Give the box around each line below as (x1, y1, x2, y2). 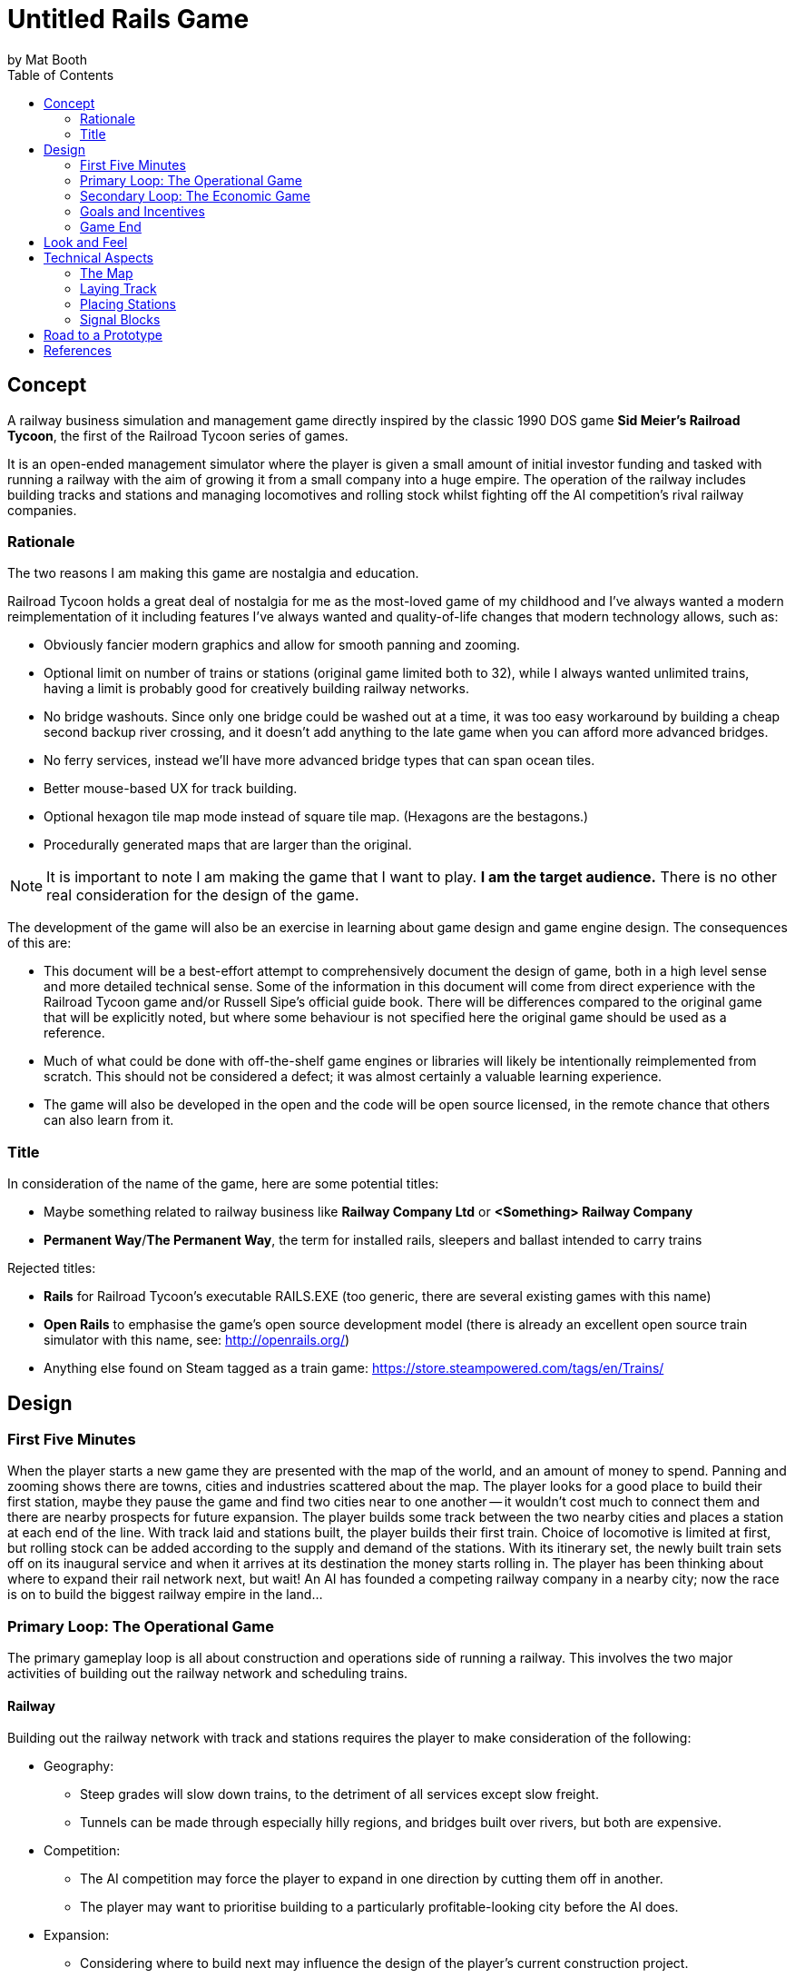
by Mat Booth (7, 51, 87, 67)
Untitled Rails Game (7, 4, 250, 35)
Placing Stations (80, 295, 176, 312)
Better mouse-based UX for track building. (44, 780, 298, 797)
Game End (80, 218, 142, 234)
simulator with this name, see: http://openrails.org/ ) (44, 1332, 350, 1348)
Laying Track (80, 280, 157, 296)
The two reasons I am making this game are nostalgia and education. (7, 565, 419, 581)
